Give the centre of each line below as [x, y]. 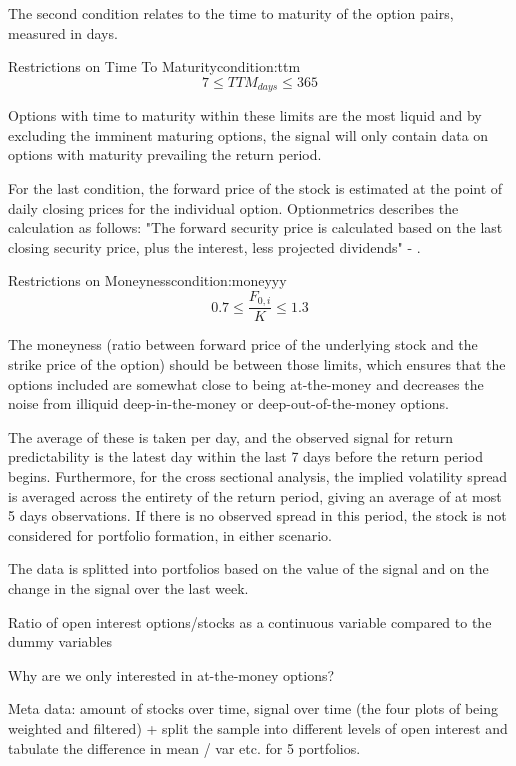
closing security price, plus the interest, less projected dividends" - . [214, 246]
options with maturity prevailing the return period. [165, 154]
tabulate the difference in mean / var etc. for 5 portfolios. [184, 747]
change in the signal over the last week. [128, 588]
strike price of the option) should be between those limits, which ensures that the [257, 364]
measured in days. [63, 32]
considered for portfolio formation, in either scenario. [170, 534]
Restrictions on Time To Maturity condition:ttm [154, 66]
